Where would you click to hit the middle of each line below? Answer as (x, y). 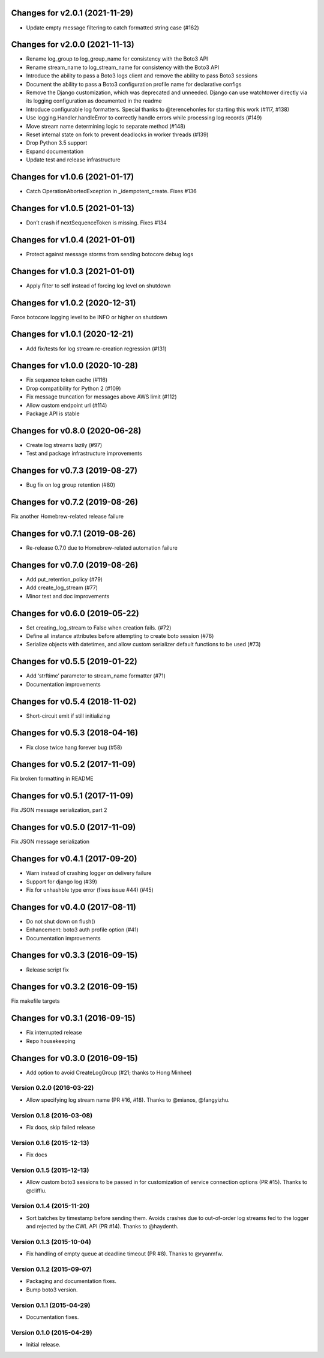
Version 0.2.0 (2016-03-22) (52, 1088)
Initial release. (43, 1345)
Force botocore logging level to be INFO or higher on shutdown (89, 317)
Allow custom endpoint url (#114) (67, 405)
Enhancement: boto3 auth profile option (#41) (82, 930)
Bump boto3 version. (52, 1290)
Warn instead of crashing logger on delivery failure (89, 873)
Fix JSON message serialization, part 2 (59, 810)
